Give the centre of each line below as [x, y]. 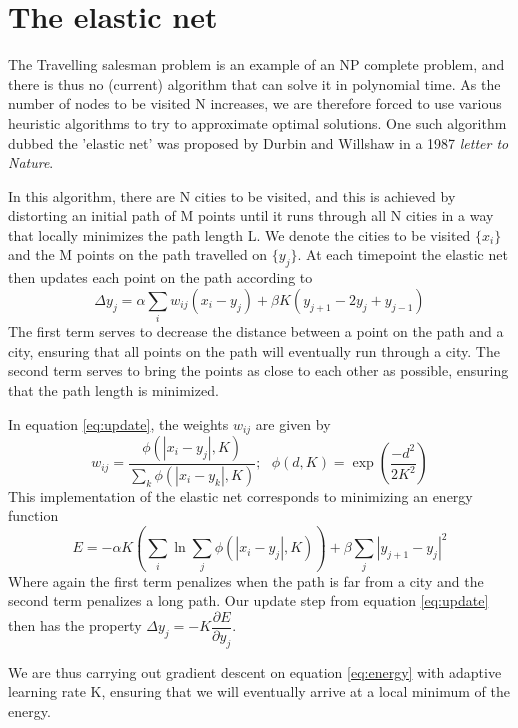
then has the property [75, 625]
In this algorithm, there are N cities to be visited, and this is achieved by [232, 195]
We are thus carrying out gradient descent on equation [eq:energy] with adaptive [255, 671]
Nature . [31, 162]
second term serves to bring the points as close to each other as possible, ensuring [258, 370]
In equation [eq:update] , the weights [118, 423]
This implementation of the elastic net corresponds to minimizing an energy [240, 495]
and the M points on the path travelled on [138, 254]
